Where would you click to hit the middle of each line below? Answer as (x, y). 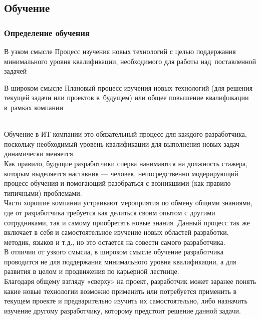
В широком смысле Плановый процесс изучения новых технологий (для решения (128, 87)
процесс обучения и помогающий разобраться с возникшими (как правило (117, 183)
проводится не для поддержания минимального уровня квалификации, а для (120, 261)
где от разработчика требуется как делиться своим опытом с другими (110, 212)
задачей (16, 71)
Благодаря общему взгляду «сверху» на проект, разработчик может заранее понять (130, 281)
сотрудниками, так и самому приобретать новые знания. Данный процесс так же (127, 222)
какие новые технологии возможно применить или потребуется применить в (120, 291)
